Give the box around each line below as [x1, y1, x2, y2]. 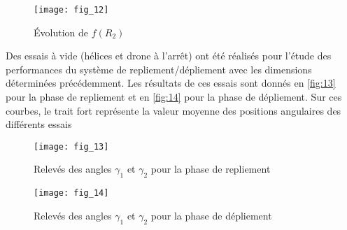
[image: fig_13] [34, 141, 109, 152]
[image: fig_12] [34, 5, 109, 15]
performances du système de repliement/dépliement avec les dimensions [6, 62, 312, 76]
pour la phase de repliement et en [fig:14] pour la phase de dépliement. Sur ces [6, 89, 342, 104]
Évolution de [34, 24, 88, 39]
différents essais [6, 117, 72, 131]
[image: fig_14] [34, 188, 109, 199]
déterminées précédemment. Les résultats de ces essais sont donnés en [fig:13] [6, 76, 336, 90]
